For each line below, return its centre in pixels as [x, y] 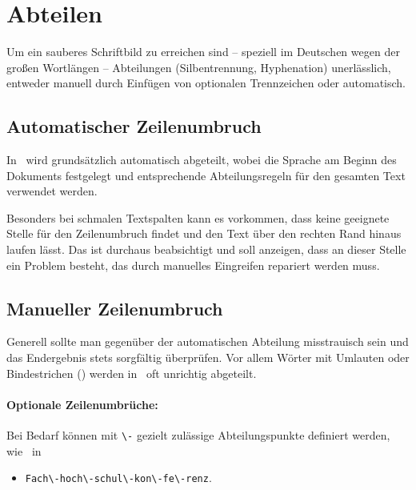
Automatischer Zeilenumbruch [134, 126]
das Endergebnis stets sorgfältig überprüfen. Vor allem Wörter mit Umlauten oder [208, 357]
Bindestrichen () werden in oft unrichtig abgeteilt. [132, 373]
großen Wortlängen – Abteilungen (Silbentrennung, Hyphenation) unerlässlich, [199, 67]
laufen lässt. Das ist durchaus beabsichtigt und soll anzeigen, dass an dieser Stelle [206, 249]
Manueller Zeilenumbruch [115, 308]
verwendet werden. [52, 191]
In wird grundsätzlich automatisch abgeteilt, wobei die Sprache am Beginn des [202, 160]
